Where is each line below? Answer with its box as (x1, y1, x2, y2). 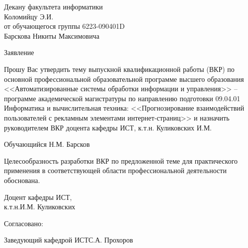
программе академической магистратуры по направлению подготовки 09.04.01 (4, 93, 241, 103)
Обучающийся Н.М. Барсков (4, 139, 90, 149)
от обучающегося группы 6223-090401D (4, 21, 125, 31)
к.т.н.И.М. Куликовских (4, 201, 76, 212)
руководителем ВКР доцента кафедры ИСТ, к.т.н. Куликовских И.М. (4, 122, 212, 132)
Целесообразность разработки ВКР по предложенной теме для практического (4, 155, 238, 166)
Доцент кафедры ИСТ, (4, 191, 72, 202)
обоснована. (4, 175, 40, 185)
